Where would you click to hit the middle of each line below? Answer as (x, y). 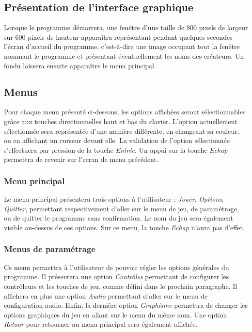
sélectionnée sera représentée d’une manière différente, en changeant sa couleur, (122, 131)
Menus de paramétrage (50, 249)
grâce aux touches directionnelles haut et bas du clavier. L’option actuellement (121, 121)
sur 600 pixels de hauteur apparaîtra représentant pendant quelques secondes (118, 37)
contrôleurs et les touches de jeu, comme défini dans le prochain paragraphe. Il (121, 286)
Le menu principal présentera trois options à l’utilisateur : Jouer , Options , (114, 199)
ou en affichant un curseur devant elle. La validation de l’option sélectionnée (117, 140)
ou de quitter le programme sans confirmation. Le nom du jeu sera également (119, 218)
